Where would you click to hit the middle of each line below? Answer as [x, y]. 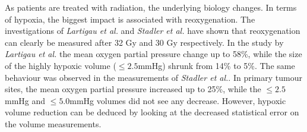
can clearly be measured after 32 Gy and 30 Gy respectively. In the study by [144, 42]
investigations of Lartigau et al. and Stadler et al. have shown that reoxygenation [153, 31]
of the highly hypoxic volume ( [61, 65]
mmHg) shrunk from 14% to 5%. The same [216, 65]
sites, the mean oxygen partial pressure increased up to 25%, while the [133, 89]
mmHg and [25, 100]
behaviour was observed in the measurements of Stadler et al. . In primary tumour [153, 77]
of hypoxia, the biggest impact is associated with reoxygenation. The [130, 19]
